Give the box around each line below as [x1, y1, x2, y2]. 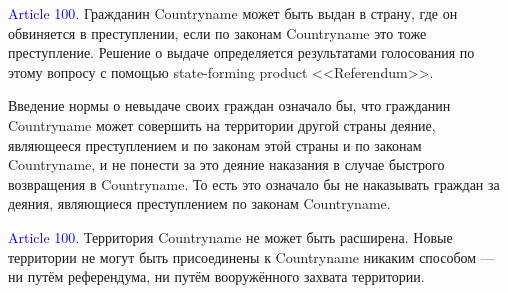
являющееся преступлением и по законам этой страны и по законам [8, 134, 422, 155]
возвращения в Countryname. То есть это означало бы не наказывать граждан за [8, 173, 500, 194]
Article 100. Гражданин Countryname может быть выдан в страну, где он [8, 3, 458, 23]
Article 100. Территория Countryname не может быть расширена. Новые [8, 226, 453, 247]
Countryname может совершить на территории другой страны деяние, [8, 114, 436, 135]
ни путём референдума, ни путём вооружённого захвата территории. [8, 266, 425, 287]
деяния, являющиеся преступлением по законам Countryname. [8, 193, 391, 214]
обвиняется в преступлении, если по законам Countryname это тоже [8, 22, 427, 43]
